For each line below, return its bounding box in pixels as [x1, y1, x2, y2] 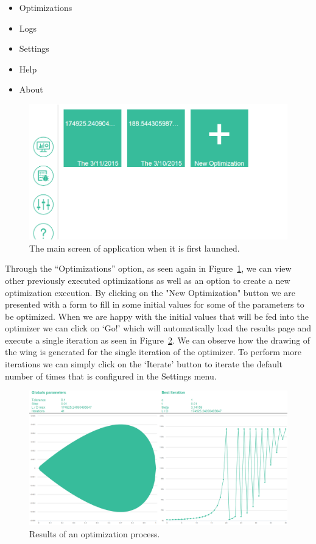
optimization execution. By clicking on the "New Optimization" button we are [5, 286, 295, 298]
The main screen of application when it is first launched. [29, 241, 240, 254]
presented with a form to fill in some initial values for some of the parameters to [5, 298, 304, 311]
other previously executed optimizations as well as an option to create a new [5, 274, 290, 286]
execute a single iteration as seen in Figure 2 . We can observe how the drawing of [5, 333, 311, 346]
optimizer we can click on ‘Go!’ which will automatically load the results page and [5, 322, 312, 334]
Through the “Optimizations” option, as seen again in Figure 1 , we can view [5, 262, 292, 275]
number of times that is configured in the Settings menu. [5, 369, 217, 382]
